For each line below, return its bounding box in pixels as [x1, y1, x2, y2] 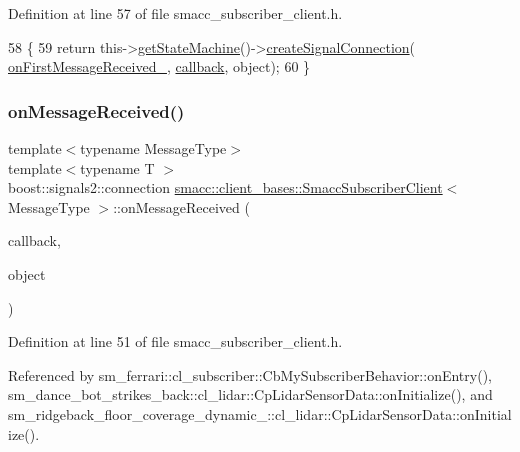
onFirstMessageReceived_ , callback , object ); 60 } [8, 56, 311, 77]
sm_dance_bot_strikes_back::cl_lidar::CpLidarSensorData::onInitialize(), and [8, 384, 493, 405]
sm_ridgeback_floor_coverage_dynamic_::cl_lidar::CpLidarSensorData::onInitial [8, 403, 512, 424]
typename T [80, 157, 155, 178]
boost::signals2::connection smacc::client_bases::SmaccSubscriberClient [8, 177, 443, 198]
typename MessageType [80, 138, 227, 158]
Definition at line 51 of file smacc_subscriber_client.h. [8, 331, 343, 352]
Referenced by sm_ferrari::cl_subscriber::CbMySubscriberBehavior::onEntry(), [8, 364, 492, 385]
